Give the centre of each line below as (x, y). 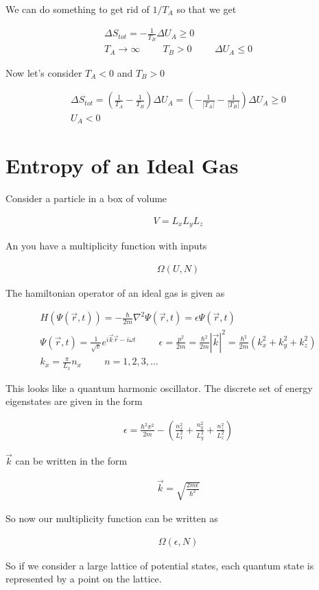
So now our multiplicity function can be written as (112, 518)
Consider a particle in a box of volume (86, 198)
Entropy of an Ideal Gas (122, 165)
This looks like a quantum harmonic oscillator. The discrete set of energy (159, 388)
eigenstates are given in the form (74, 401)
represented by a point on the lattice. (84, 579)
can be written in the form (71, 461)
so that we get (206, 9)
